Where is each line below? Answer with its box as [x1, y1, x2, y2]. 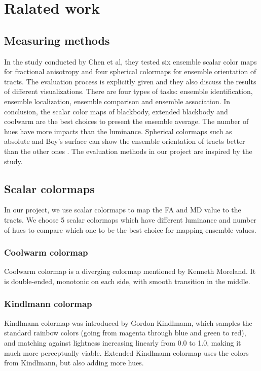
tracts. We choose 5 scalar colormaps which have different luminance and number [4, 214, 256, 225]
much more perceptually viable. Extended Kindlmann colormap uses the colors [4, 347, 249, 358]
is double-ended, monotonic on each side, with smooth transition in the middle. [4, 275, 250, 286]
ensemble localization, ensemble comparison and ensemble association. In [4, 96, 231, 106]
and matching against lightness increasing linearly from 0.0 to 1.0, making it [4, 337, 241, 348]
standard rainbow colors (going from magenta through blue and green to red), [4, 327, 246, 338]
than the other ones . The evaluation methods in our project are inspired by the [4, 145, 252, 156]
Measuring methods [4, 32, 110, 48]
